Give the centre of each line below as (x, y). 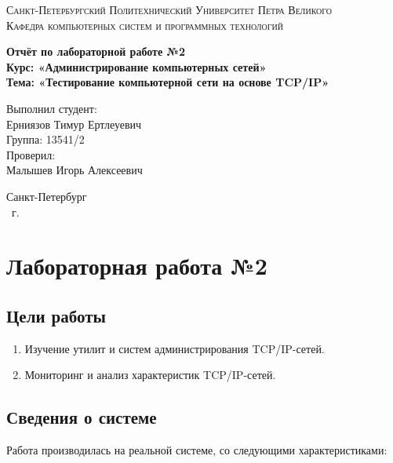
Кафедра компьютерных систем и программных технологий (145, 25)
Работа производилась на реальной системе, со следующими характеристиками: (197, 450)
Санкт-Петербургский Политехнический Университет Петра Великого (169, 9)
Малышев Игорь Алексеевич (75, 170)
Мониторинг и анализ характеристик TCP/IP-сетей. (150, 375)
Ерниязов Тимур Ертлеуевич (74, 124)
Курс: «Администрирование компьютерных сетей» (136, 66)
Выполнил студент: (52, 108)
